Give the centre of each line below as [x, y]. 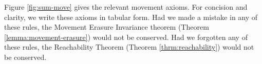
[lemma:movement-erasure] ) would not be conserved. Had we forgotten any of [126, 37]
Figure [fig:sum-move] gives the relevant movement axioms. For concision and [126, 7]
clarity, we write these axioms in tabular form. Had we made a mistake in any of [131, 17]
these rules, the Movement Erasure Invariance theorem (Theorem [107, 27]
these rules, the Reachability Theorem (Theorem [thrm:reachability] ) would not [129, 47]
